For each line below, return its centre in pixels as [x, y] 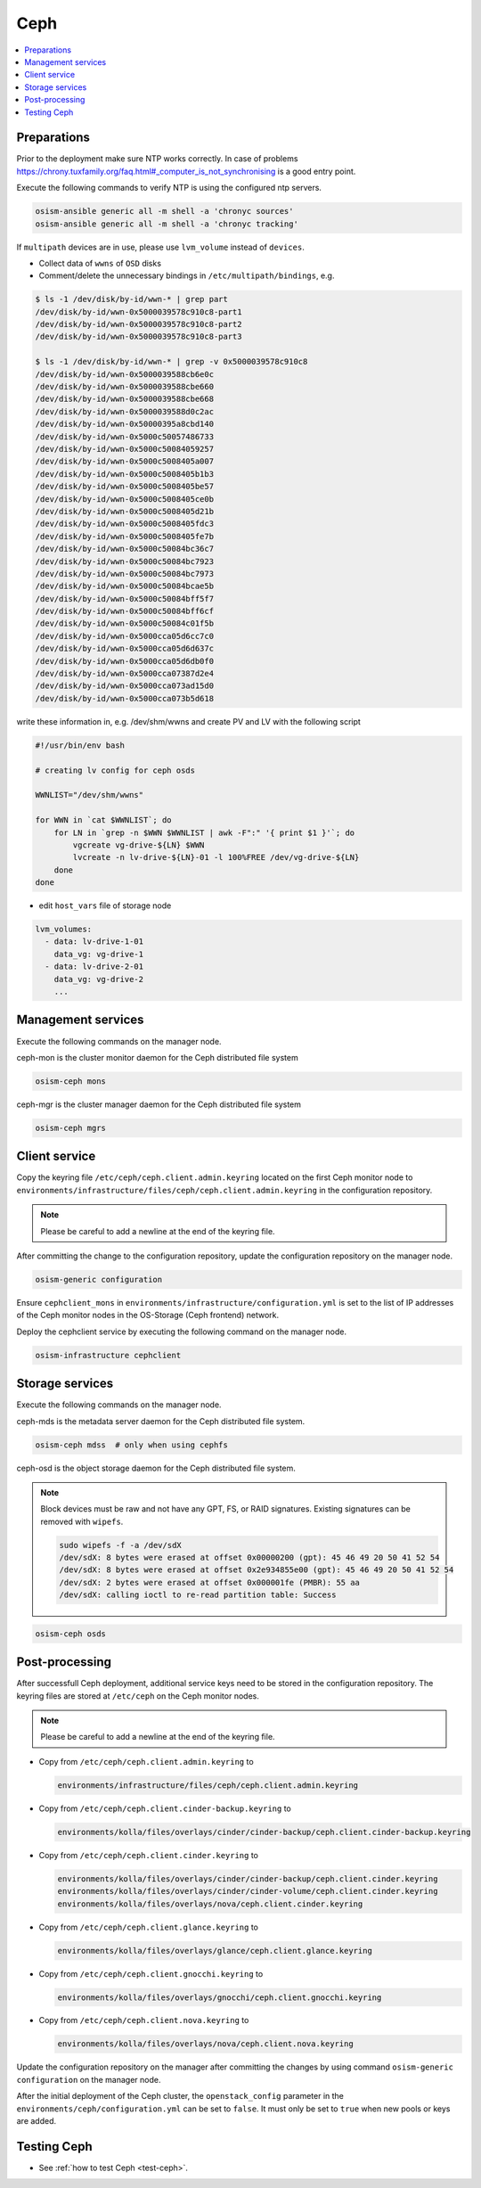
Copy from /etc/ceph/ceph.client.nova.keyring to [144, 2020]
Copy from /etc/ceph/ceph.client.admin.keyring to [146, 1761]
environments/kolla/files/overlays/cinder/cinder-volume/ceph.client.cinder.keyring [248, 1891]
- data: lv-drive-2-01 [94, 967]
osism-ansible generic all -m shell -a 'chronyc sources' [164, 211]
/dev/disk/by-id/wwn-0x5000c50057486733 [124, 436]
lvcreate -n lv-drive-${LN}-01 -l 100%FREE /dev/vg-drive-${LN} [216, 857]
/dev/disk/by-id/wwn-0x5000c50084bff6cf [124, 611]
